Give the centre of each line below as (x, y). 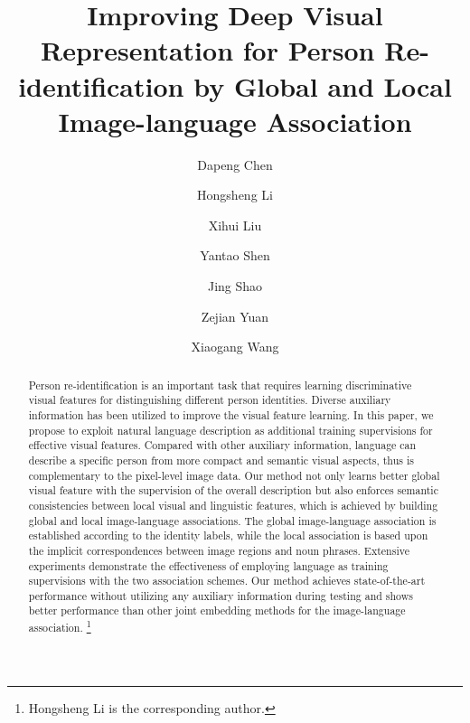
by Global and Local (323, 85)
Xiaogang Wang (235, 347)
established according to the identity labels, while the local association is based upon (228, 535)
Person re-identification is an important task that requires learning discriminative (220, 385)
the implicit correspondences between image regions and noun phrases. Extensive (219, 550)
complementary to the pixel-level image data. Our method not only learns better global (234, 475)
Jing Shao (235, 286)
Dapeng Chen (235, 164)
